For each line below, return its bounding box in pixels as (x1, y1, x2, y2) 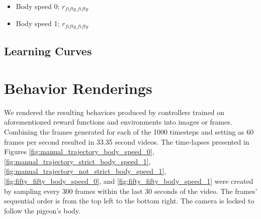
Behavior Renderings (4, 77, 152, 98)
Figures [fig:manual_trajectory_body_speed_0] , (4, 146, 154, 157)
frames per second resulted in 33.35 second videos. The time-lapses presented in (4, 136, 249, 147)
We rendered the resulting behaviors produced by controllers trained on (4, 106, 225, 117)
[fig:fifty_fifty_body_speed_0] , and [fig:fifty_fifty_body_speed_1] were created (4, 175, 253, 186)
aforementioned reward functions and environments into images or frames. (4, 117, 232, 127)
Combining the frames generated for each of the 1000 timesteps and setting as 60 (4, 127, 254, 137)
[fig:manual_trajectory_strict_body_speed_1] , (4, 156, 151, 166)
